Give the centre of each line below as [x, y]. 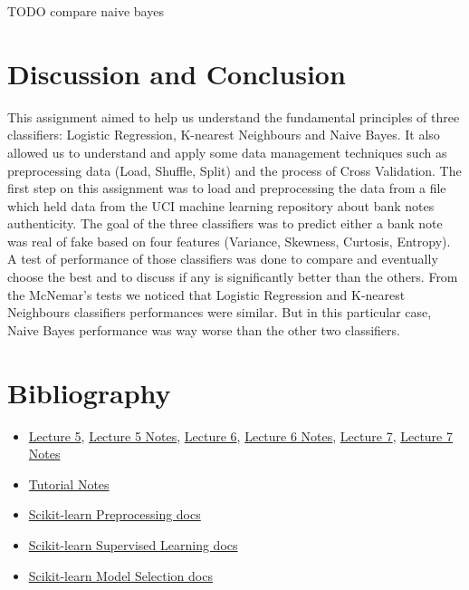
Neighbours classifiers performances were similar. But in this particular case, [220, 312]
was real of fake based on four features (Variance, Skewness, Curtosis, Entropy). [229, 241]
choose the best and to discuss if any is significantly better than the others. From [233, 277]
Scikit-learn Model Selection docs [120, 575]
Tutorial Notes [69, 484]
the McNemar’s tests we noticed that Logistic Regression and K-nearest [206, 294]
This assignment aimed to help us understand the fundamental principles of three [234, 116]
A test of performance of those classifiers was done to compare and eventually [223, 259]
